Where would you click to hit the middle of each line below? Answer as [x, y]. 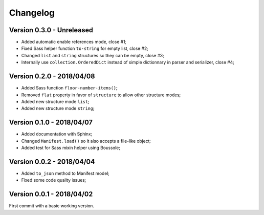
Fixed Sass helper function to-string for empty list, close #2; [85, 48]
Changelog [32, 13]
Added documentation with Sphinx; [57, 134]
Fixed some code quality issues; [54, 180]
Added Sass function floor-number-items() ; [69, 88]
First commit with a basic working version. [52, 206]
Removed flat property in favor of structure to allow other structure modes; [101, 95]
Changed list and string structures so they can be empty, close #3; [93, 55]
